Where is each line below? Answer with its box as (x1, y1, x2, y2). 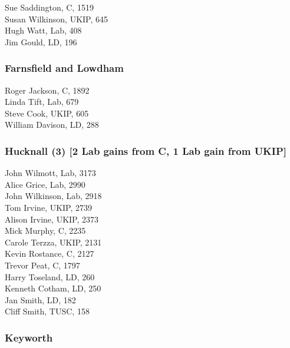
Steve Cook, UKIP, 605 (5, 107, 89, 119)
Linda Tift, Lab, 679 (5, 95, 79, 108)
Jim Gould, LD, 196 (5, 35, 77, 48)
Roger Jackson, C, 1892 (5, 84, 90, 96)
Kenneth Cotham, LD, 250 (5, 282, 101, 294)
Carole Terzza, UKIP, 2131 (5, 236, 102, 248)
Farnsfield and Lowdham (5, 61, 124, 75)
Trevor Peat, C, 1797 (5, 258, 80, 271)
